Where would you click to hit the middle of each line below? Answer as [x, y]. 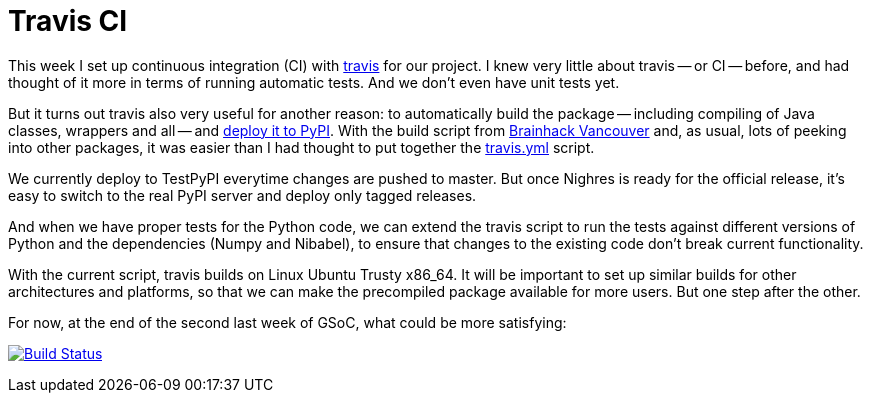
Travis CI [68, 21]
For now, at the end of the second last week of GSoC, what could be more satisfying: [287, 322]
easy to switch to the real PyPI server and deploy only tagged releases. [242, 195]
